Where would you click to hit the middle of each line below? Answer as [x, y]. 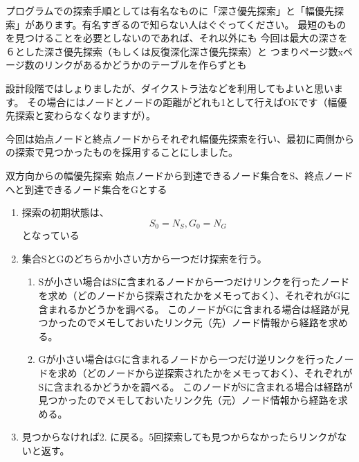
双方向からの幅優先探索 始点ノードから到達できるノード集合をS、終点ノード [179, 175]
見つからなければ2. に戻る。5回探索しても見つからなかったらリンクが [179, 437]
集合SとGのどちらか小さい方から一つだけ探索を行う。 [144, 258]
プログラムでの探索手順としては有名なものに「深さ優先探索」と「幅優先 [170, 10]
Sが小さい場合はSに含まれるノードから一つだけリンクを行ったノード [194, 282]
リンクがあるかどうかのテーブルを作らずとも [145, 65]
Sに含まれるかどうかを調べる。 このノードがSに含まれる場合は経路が [195, 386]
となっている [50, 235]
